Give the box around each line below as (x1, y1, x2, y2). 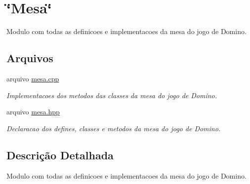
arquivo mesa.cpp (6, 73, 59, 83)
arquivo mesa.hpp (6, 107, 60, 117)
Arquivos (6, 50, 53, 66)
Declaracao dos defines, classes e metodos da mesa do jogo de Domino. (6, 123, 221, 133)
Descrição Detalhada (6, 147, 114, 162)
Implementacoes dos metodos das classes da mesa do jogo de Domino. (6, 90, 217, 100)
